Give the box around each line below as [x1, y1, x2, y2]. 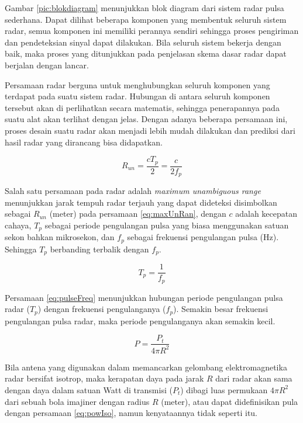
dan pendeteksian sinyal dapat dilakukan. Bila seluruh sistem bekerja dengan [5, 36, 281, 48]
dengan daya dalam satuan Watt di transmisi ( [5, 383, 173, 396]
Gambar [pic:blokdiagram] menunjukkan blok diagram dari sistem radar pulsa [5, 2, 284, 13]
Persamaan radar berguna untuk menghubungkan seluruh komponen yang [5, 78, 270, 91]
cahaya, [5, 219, 32, 231]
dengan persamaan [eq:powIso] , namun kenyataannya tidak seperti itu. [5, 407, 258, 419]
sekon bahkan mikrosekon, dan [5, 231, 115, 243]
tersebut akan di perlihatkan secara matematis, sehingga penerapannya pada [5, 101, 280, 113]
